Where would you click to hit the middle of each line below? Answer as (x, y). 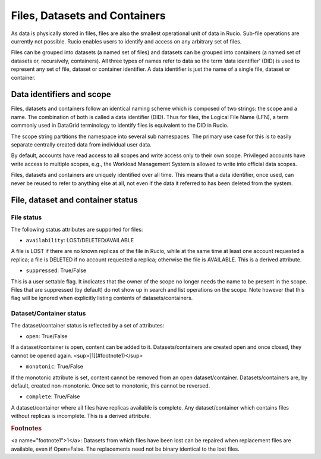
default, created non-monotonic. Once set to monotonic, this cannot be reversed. (111, 385)
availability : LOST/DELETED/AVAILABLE (80, 241)
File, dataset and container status (74, 200)
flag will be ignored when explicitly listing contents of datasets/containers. (102, 298)
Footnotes (26, 428)
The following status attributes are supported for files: (77, 229)
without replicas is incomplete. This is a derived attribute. (81, 416)
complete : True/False (53, 396)
